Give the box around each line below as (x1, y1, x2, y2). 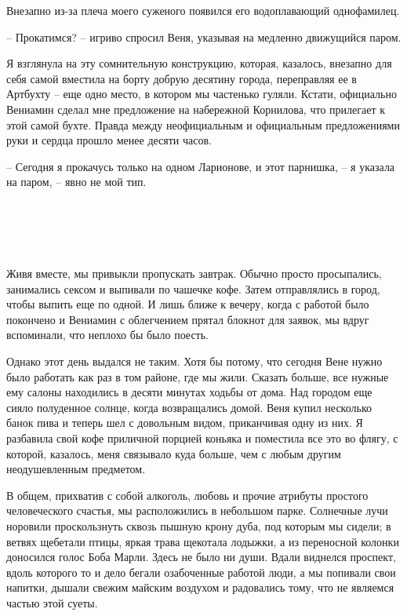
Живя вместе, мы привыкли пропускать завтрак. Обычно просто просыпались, (6, 265, 382, 282)
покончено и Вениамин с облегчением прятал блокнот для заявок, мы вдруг (6, 311, 369, 327)
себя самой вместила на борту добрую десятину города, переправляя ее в (6, 70, 357, 86)
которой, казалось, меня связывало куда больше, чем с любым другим (6, 445, 341, 461)
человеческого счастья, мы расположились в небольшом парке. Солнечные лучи (6, 502, 388, 519)
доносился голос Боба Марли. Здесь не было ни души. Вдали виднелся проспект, (6, 549, 396, 565)
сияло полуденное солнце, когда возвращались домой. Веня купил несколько (6, 399, 372, 415)
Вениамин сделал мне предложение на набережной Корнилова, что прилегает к (6, 100, 385, 117)
